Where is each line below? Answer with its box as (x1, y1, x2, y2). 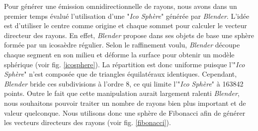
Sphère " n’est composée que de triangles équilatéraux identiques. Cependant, (4, 69, 237, 79)
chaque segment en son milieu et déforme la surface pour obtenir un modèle (4, 49, 235, 59)
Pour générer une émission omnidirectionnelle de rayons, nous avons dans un (4, 1, 237, 11)
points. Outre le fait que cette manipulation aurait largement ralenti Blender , (4, 88, 240, 98)
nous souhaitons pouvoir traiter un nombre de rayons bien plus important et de (4, 97, 246, 108)
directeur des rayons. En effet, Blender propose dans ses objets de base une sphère (4, 30, 254, 40)
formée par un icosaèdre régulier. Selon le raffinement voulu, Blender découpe (4, 40, 240, 50)
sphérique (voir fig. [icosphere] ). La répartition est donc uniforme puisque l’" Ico (4, 59, 245, 69)
